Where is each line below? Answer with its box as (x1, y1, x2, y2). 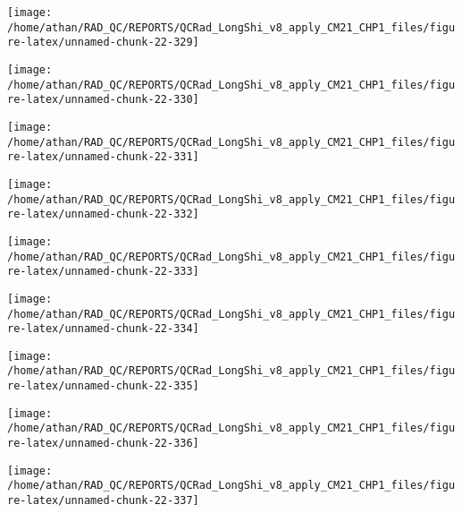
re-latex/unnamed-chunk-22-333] (7, 265, 199, 278)
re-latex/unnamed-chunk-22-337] (7, 494, 199, 508)
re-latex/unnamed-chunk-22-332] (7, 208, 199, 221)
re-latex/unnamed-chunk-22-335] (7, 380, 199, 393)
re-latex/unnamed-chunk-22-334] (7, 322, 199, 336)
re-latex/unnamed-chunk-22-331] (7, 150, 199, 164)
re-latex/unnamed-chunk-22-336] (7, 437, 199, 450)
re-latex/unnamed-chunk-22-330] (7, 93, 199, 107)
